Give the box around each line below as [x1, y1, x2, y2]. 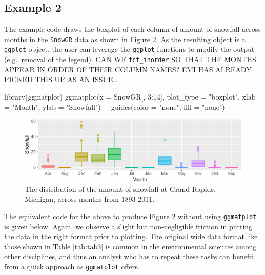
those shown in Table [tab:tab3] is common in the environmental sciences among [4, 241, 257, 251]
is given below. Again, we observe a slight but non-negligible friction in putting [4, 221, 253, 231]
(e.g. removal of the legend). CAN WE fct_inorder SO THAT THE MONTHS [4, 54, 256, 65]
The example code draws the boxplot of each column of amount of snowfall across [4, 24, 261, 34]
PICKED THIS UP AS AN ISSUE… [4, 74, 118, 85]
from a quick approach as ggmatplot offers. [4, 261, 140, 272]
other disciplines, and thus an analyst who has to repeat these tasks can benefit [4, 251, 254, 262]
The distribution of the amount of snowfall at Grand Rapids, [25, 183, 216, 194]
